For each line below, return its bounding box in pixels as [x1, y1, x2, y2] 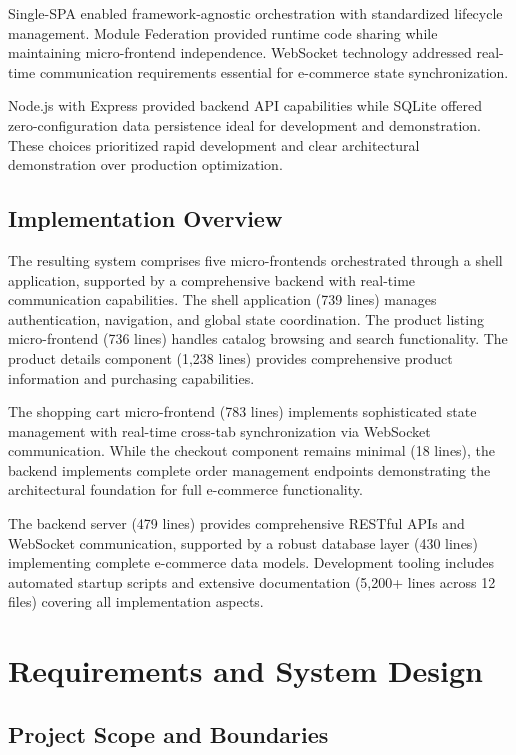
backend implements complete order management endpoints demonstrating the [8, 459, 491, 480]
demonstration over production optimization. [8, 154, 283, 175]
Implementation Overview [8, 203, 283, 234]
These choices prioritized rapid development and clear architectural [8, 134, 420, 155]
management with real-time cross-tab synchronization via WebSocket [8, 420, 431, 441]
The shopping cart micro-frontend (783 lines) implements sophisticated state [8, 401, 477, 422]
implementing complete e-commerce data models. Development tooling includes [8, 552, 495, 573]
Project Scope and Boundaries [8, 718, 329, 749]
